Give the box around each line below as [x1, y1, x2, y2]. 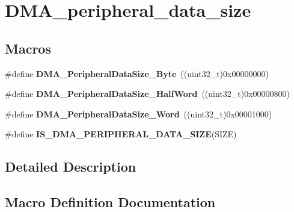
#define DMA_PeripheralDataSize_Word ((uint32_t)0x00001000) [5, 107, 272, 120]
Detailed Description [5, 157, 136, 176]
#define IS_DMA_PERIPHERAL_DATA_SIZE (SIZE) [5, 128, 237, 140]
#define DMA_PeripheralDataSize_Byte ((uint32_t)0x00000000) [5, 67, 269, 79]
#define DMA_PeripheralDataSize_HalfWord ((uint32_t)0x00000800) [5, 87, 290, 100]
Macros [5, 39, 51, 57]
